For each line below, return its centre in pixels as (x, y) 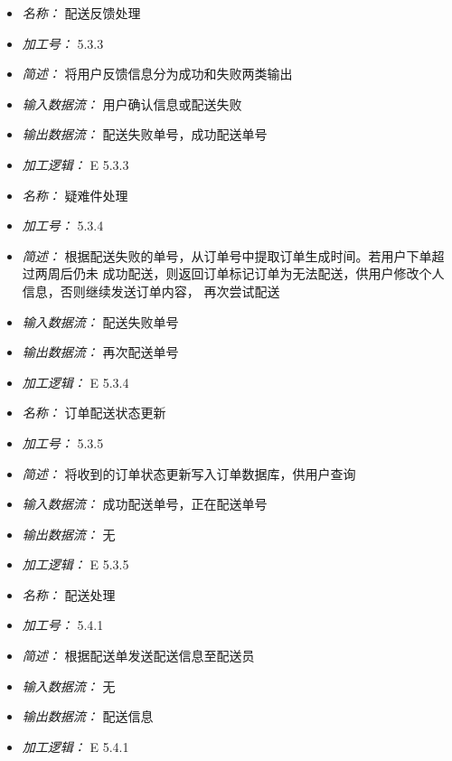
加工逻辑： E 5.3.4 (75, 382)
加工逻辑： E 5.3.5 (75, 564)
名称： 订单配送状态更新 (94, 413)
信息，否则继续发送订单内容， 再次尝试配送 (151, 291)
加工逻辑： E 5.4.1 (75, 746)
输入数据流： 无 (69, 686)
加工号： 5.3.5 (63, 442)
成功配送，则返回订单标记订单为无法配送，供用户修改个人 (273, 273)
